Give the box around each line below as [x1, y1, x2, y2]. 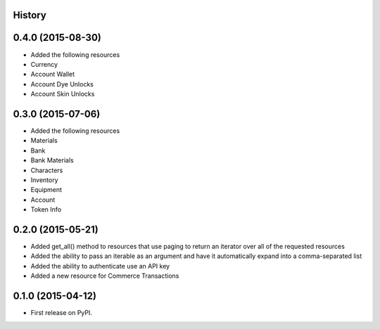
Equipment [30, 186, 63, 194]
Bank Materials [30, 156, 74, 164]
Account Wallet [30, 70, 75, 79]
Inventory [30, 176, 59, 184]
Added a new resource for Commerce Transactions [30, 271, 179, 280]
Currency [30, 60, 58, 68]
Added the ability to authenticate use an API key [30, 262, 170, 270]
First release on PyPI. [30, 309, 93, 317]
